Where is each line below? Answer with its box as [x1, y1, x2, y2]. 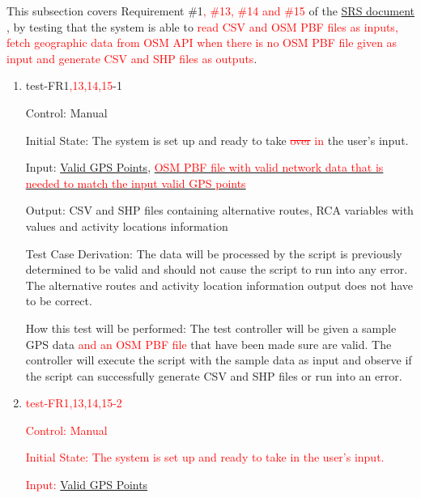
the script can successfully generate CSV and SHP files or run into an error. [25, 367, 402, 384]
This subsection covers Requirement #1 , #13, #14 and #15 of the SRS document [6, 2, 415, 19]
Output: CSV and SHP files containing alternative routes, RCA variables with [25, 202, 414, 219]
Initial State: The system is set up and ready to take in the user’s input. [25, 449, 385, 466]
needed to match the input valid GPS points [25, 174, 246, 191]
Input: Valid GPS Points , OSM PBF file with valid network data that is [25, 159, 384, 176]
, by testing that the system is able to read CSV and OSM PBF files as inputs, [6, 18, 398, 35]
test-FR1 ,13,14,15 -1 [25, 77, 122, 94]
